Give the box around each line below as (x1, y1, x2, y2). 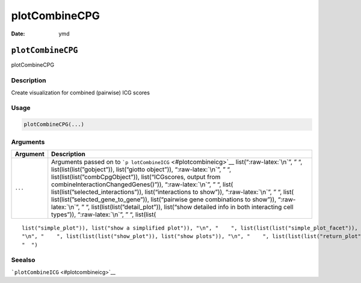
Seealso (11, 256, 35, 264)
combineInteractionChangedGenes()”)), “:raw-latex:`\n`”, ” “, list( (51, 180, 233, 189)
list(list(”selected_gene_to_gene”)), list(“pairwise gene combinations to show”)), (51, 195, 277, 204)
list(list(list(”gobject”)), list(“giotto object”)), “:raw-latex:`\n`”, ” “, (51, 165, 232, 174)
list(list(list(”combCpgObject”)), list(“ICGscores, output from (51, 172, 221, 181)
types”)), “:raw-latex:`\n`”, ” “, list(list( (51, 210, 156, 219)
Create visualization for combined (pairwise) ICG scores (11, 89, 150, 96)
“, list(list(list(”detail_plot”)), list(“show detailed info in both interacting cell (85, 202, 294, 211)
